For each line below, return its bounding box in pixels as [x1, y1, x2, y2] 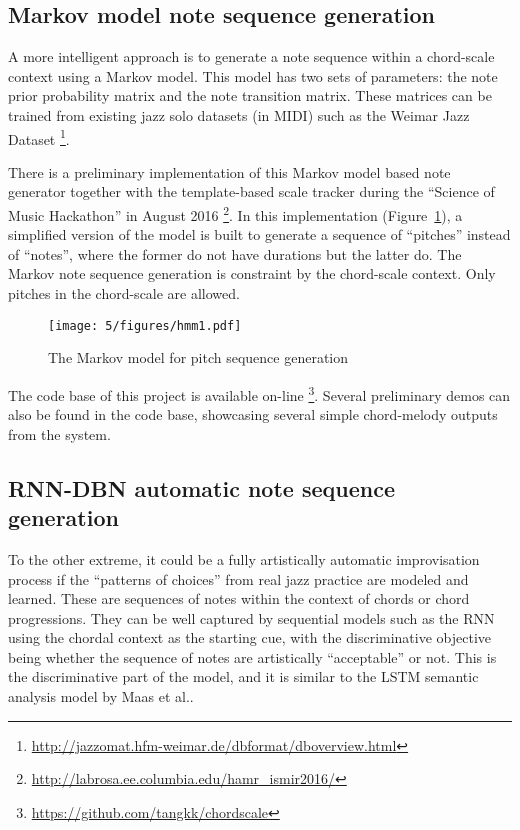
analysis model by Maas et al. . [8, 686, 194, 707]
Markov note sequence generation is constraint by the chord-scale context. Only [8, 263, 496, 284]
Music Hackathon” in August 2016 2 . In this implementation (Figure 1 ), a [8, 202, 463, 225]
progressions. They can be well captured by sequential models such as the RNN [8, 607, 495, 628]
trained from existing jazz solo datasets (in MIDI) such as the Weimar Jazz [8, 104, 470, 125]
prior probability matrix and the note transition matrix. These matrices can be [8, 85, 492, 106]
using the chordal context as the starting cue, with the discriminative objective [8, 627, 492, 648]
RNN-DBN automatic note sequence [8, 472, 395, 503]
